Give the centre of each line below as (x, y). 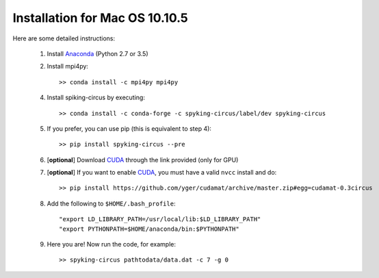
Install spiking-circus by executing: (96, 98)
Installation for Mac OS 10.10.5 (100, 18)
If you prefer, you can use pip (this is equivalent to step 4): (129, 128)
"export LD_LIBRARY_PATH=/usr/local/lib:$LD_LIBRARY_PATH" (160, 219)
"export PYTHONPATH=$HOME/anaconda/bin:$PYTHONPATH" (149, 229)
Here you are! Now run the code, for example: (111, 244)
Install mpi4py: (68, 66)
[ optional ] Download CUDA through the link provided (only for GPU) (143, 160)
